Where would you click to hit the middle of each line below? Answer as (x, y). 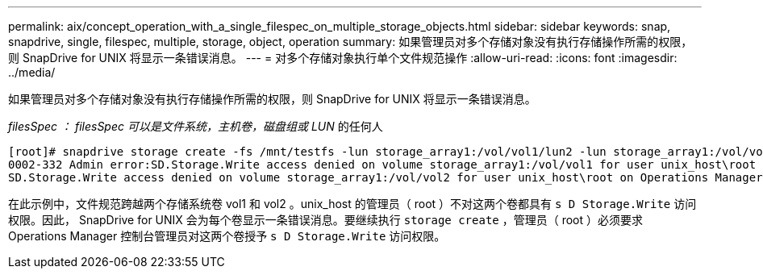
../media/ (32, 72)
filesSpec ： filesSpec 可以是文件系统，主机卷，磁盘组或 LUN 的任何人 (196, 126)
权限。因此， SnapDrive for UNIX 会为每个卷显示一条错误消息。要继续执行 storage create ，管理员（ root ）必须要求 (325, 220)
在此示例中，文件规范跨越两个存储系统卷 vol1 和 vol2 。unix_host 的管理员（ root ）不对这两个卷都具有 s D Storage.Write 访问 (352, 204)
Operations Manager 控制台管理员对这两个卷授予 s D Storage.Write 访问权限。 (227, 236)
